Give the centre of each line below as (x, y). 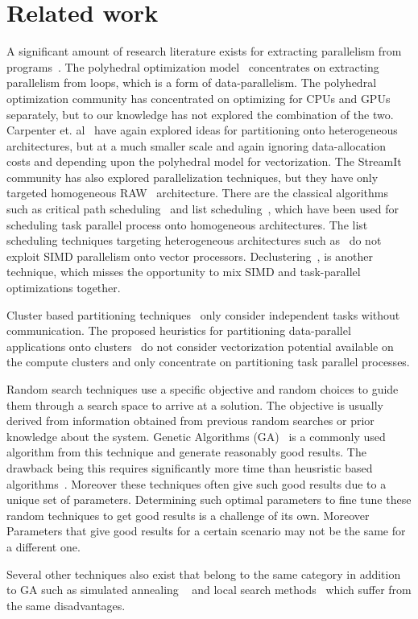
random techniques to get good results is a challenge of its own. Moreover (188, 515)
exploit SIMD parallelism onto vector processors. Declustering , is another (190, 256)
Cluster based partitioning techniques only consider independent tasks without (203, 314)
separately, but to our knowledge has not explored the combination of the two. (200, 114)
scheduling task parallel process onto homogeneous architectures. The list (187, 224)
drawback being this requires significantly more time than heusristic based (190, 467)
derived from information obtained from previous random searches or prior (190, 421)
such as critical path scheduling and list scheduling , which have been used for (203, 209)
